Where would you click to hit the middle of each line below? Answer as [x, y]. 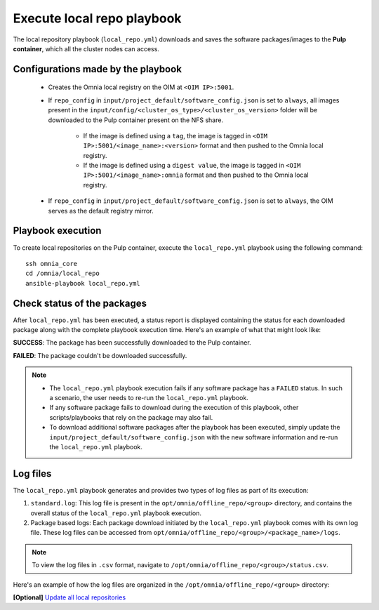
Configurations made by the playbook [98, 69]
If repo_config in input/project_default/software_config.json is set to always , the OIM [191, 201]
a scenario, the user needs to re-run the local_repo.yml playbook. [149, 397]
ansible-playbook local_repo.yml [83, 283]
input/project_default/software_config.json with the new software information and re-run [194, 437]
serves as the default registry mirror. [101, 211]
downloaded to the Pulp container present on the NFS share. [136, 120]
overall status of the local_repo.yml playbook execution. [116, 513]
